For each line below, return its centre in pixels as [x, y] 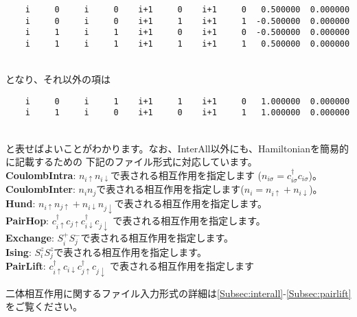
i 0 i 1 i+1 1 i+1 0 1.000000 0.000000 [187, 101]
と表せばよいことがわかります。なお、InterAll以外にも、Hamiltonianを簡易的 [177, 148]
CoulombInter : [41, 189]
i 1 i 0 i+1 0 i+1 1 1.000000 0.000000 [187, 113]
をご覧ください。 [44, 306]
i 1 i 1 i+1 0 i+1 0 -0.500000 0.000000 [187, 33]
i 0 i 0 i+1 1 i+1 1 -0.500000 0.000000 [187, 21]
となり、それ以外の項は [58, 79]
